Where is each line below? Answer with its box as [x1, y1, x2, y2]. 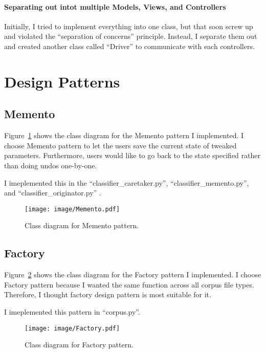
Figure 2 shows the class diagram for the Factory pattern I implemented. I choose [4, 269, 261, 280]
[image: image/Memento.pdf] [25, 205, 120, 213]
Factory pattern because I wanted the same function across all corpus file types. [4, 279, 254, 290]
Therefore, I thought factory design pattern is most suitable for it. [4, 289, 211, 300]
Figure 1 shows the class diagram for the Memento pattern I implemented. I [4, 130, 244, 141]
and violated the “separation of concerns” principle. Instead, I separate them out [4, 31, 257, 41]
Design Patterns [4, 71, 120, 92]
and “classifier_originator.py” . [4, 187, 101, 198]
